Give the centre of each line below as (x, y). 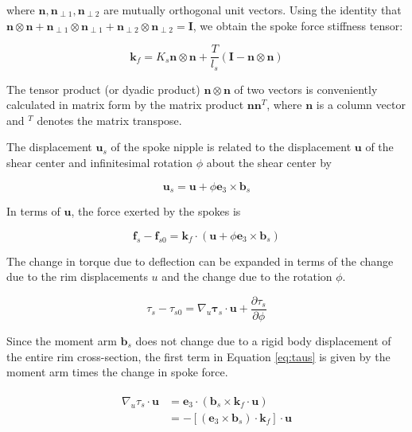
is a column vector (361, 105)
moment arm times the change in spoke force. (117, 372)
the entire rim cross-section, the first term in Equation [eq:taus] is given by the (198, 356)
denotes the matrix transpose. (109, 120)
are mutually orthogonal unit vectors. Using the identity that (253, 10)
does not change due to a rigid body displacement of (263, 340)
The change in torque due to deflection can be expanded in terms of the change (200, 261)
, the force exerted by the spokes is (156, 211)
